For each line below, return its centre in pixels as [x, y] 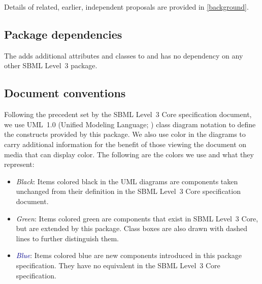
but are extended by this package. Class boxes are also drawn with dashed [132, 228]
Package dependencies [63, 34]
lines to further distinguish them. [67, 238]
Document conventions [65, 93]
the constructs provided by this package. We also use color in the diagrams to [125, 134]
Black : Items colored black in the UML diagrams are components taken [127, 181]
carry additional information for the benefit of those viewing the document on [125, 144]
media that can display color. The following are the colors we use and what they [129, 154]
